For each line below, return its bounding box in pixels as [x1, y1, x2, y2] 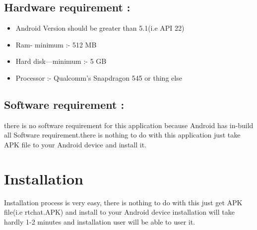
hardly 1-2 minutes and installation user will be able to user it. [4, 216, 195, 227]
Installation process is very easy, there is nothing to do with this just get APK [4, 197, 243, 207]
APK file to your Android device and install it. [4, 139, 146, 149]
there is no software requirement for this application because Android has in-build [4, 120, 254, 130]
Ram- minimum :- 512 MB [15, 39, 97, 49]
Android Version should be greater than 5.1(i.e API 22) [15, 23, 185, 33]
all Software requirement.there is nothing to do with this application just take [4, 130, 241, 140]
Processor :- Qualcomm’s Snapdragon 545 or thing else [15, 72, 182, 83]
